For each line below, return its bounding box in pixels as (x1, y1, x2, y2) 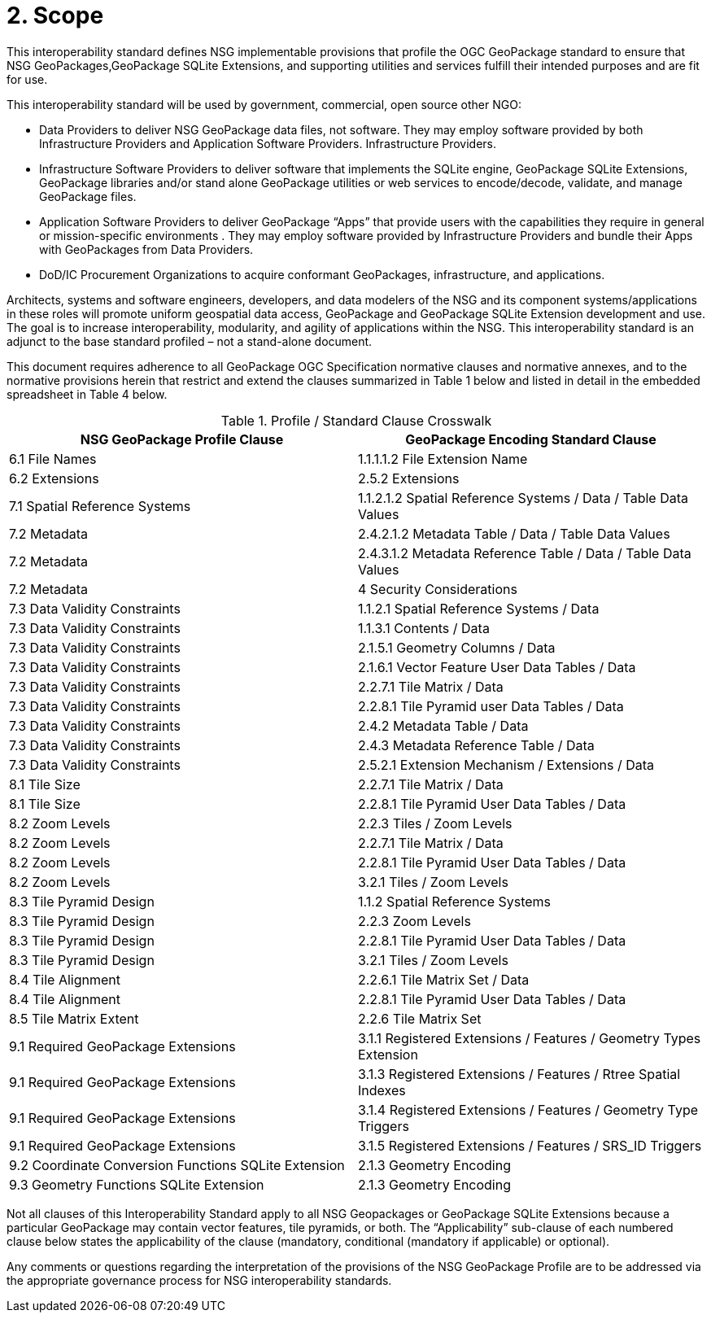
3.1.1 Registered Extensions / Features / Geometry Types (358, 1029, 701, 1046)
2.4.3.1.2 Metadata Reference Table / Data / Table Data (358, 544, 691, 561)
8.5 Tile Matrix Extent (9, 1010, 139, 1027)
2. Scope (7, 2, 104, 29)
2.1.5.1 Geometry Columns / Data (358, 639, 556, 656)
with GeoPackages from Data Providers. (39, 242, 254, 256)
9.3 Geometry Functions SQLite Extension (9, 1176, 264, 1193)
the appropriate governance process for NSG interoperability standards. (7, 1273, 392, 1287)
